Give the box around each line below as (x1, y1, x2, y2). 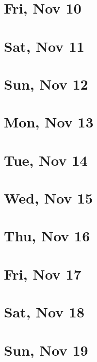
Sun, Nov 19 (4, 340, 88, 360)
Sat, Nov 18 (4, 302, 85, 322)
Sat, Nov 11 (4, 36, 85, 56)
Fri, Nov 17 (4, 264, 81, 283)
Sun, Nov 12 (4, 74, 88, 94)
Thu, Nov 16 (4, 226, 90, 246)
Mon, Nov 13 (4, 112, 94, 132)
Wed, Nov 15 (4, 188, 93, 208)
